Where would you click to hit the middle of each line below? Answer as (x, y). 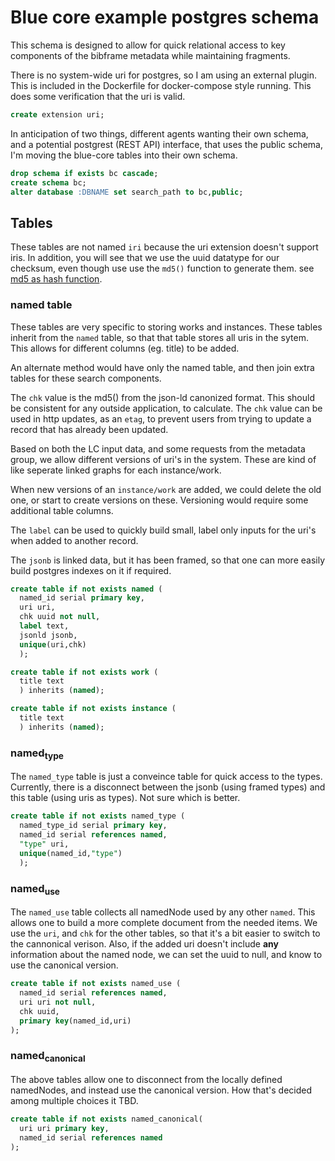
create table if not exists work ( (84, 672)
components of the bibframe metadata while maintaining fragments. (150, 55)
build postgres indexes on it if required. (91, 570)
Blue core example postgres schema (165, 17)
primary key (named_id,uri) (75, 1021)
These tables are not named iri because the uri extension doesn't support (164, 247)
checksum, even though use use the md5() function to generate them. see (162, 268)
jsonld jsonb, (48, 635)
